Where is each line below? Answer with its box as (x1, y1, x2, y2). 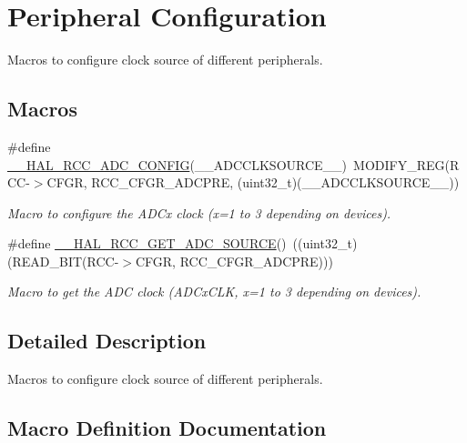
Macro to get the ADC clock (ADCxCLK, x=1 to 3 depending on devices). (7, 282, 421, 301)
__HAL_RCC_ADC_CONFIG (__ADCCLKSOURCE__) (7, 155, 348, 174)
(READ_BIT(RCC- (7, 251, 119, 270)
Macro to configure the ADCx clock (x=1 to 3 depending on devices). (7, 203, 391, 222)
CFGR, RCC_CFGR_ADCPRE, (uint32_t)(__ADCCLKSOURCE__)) (46, 173, 460, 192)
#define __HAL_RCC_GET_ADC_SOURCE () (7, 234, 287, 253)
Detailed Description (7, 327, 207, 355)
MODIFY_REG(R (353, 155, 460, 174)
